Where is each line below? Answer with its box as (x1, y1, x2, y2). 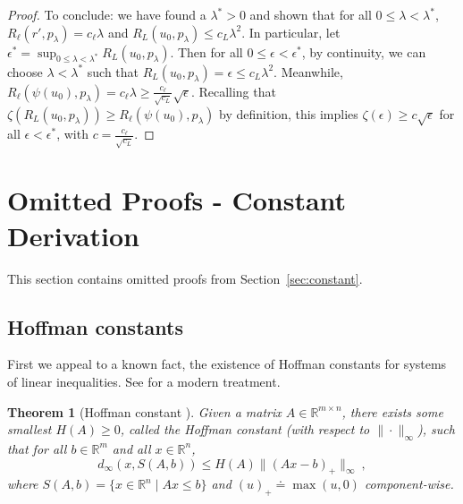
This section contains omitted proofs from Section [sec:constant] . (7, 269, 363, 287)
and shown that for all (249, 5, 372, 23)
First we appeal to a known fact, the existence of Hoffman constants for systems (7, 355, 447, 373)
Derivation (7, 217, 139, 253)
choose (7, 62, 43, 81)
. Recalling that (190, 81, 276, 100)
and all (112, 439, 151, 457)
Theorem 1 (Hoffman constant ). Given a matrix (7, 402, 282, 421)
